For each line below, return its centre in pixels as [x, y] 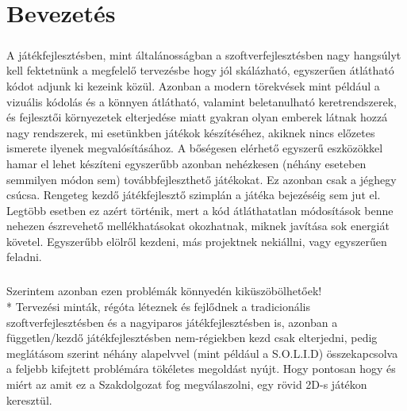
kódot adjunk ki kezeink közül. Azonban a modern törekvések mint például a [193, 85]
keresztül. [29, 399]
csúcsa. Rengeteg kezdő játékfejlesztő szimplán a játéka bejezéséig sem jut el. [194, 195]
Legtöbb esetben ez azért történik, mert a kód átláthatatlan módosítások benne [200, 210]
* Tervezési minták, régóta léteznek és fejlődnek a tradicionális [158, 307]
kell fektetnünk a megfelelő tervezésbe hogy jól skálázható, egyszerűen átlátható [200, 70]
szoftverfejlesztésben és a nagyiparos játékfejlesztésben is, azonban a [172, 322]
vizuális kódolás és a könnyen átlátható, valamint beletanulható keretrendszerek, [202, 101]
